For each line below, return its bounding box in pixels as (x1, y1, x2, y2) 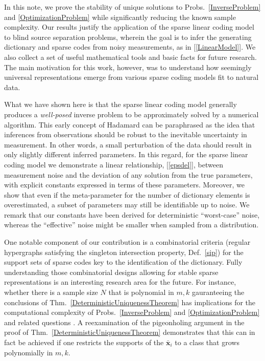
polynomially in (4, 347, 53, 357)
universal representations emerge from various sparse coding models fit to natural (4, 72, 259, 82)
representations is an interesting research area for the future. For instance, (4, 277, 236, 287)
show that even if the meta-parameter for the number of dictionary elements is (4, 189, 250, 200)
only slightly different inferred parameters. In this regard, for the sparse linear (4, 149, 248, 160)
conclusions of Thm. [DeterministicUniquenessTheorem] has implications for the (4, 296, 256, 307)
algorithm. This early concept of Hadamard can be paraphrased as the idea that (4, 119, 255, 130)
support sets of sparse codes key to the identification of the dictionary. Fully (4, 257, 243, 267)
